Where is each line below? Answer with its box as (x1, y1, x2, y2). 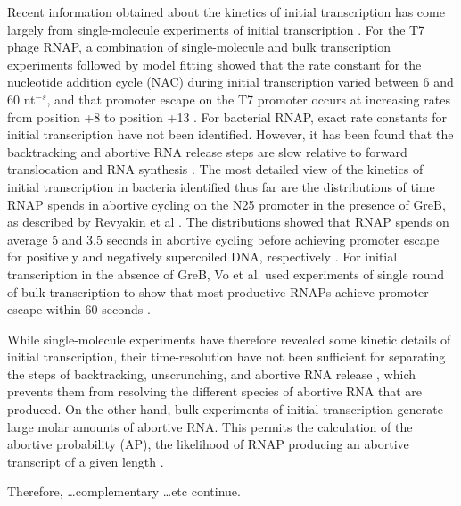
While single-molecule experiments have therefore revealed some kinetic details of (7, 329, 451, 348)
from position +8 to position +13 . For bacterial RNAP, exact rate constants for (7, 107, 448, 126)
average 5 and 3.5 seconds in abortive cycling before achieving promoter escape (7, 229, 440, 248)
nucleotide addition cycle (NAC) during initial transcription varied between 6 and (7, 72, 454, 91)
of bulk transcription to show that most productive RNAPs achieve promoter (7, 282, 429, 301)
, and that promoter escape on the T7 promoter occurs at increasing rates (46, 89, 450, 108)
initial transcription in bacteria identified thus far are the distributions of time (7, 177, 435, 195)
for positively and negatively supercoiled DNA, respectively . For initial (7, 247, 398, 266)
